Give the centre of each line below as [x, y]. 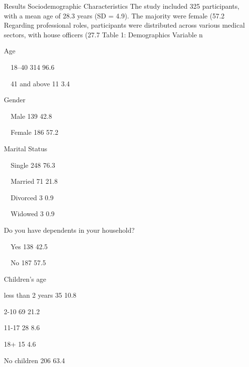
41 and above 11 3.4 [40, 83]
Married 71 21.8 [34, 181]
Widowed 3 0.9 [33, 214]
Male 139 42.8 [31, 116]
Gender [15, 100]
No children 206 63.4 [35, 360]
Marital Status [26, 148]
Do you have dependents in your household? [69, 230]
